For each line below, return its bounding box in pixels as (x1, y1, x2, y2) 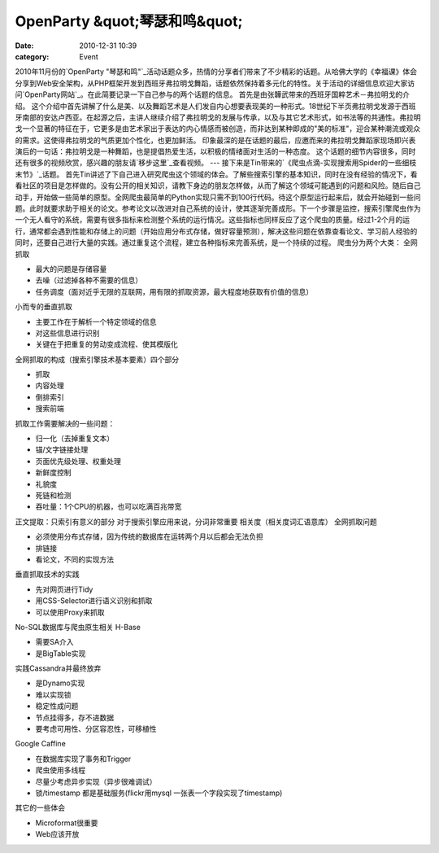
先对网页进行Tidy (35, 584, 93, 594)
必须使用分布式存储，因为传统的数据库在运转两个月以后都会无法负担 (35, 531, 263, 541)
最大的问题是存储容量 (35, 264, 107, 273)
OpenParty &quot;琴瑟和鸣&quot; (15, 12, 243, 30)
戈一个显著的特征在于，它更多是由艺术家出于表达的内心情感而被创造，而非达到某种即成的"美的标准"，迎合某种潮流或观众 (15, 124, 421, 133)
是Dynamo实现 (35, 678, 85, 688)
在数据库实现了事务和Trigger (35, 754, 132, 763)
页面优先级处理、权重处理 (35, 456, 121, 466)
